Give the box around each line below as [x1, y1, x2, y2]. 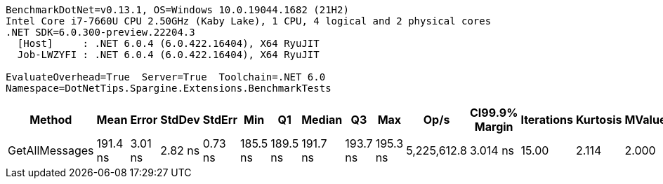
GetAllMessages [8, 143, 94, 157]
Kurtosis [575, 113, 622, 127]
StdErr [202, 113, 237, 127]
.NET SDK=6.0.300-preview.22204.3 [6, 27, 195, 38]
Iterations [520, 113, 573, 127]
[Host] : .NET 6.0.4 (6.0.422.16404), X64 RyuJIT [17, 38, 320, 49]
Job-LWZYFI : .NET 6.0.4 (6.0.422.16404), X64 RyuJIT [17, 49, 320, 60]
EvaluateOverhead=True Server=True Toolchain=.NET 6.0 [6, 71, 326, 83]
